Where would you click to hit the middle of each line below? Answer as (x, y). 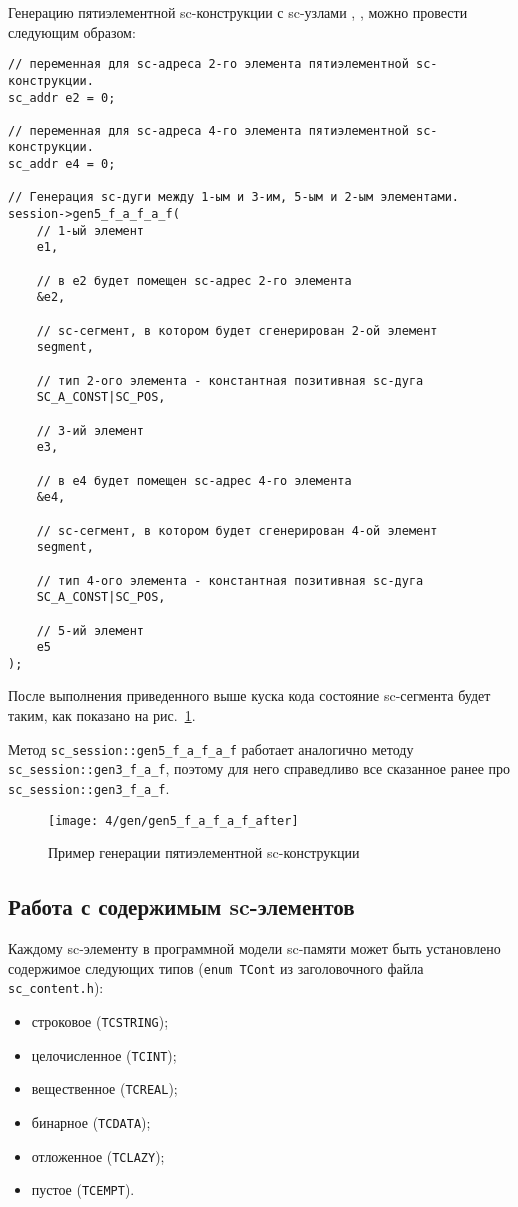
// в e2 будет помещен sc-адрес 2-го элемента (194, 280)
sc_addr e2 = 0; (62, 97)
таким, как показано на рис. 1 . (102, 715)
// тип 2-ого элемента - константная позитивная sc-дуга (230, 380)
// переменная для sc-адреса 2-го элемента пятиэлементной (208, 64)
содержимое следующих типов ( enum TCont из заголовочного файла (216, 967)
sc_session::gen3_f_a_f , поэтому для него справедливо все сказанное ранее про (259, 768)
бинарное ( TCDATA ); (91, 1121)
